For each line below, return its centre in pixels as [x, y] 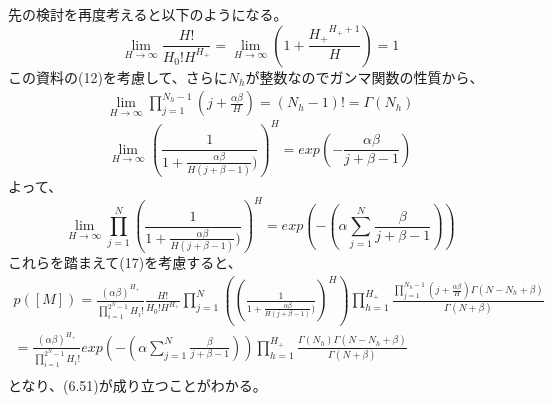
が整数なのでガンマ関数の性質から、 [364, 76]
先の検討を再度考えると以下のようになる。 [148, 14]
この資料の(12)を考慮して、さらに [118, 76]
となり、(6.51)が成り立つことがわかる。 [137, 384]
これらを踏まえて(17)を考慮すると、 [125, 262]
